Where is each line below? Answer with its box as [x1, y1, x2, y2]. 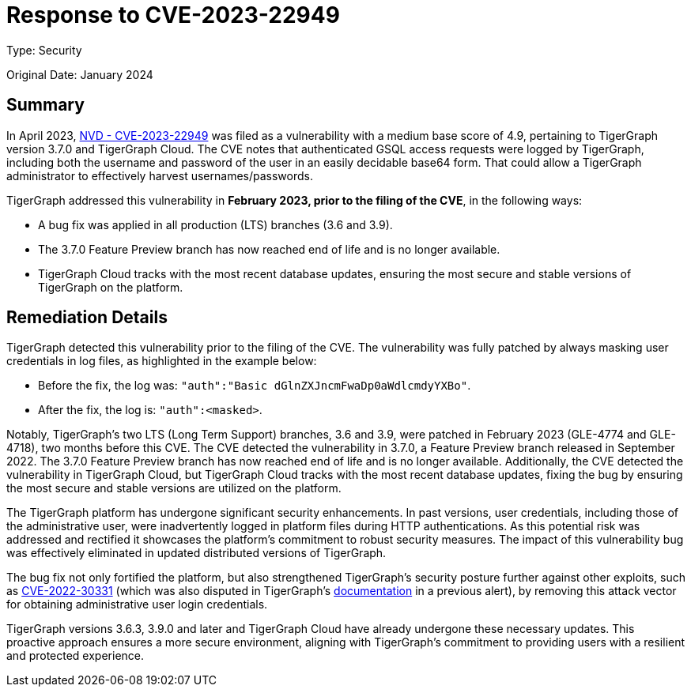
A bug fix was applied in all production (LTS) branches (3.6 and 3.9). [38, 217, 393, 232]
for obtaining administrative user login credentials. [6, 597, 268, 612]
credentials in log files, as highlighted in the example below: [6, 354, 317, 368]
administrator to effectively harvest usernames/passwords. [6, 168, 313, 183]
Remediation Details [6, 307, 168, 328]
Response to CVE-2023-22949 [6, 2, 340, 28]
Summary [6, 95, 85, 115]
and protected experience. [6, 649, 145, 663]
